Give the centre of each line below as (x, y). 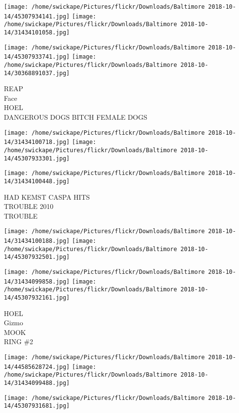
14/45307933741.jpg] (37, 57)
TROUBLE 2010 (29, 206)
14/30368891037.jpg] (37, 73)
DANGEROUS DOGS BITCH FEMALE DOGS (76, 117)
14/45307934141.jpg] (37, 16)
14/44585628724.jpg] (37, 367)
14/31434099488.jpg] (37, 383)
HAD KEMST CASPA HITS (47, 197)
